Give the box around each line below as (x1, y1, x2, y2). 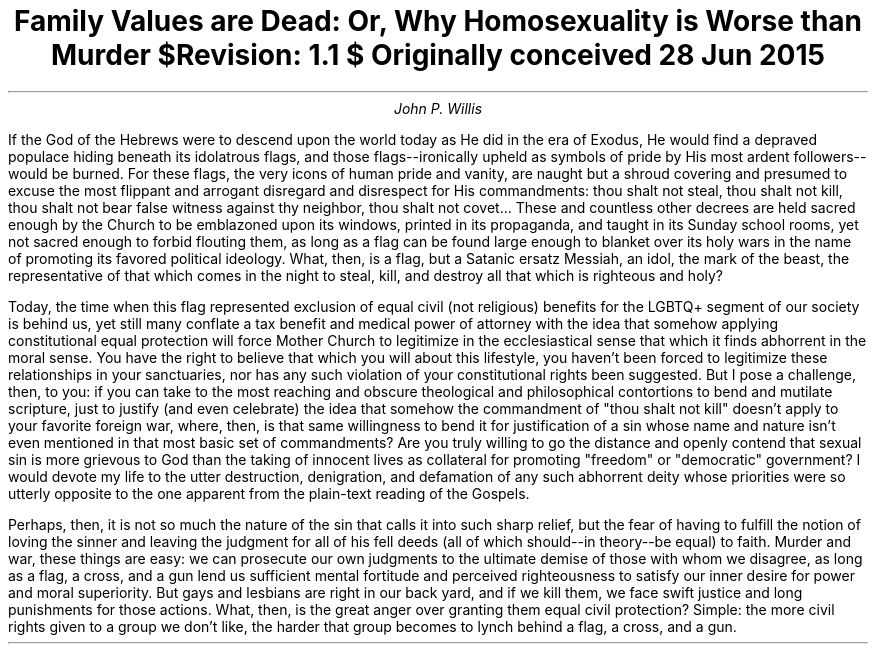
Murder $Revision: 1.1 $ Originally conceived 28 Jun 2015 (51, 38, 825, 72)
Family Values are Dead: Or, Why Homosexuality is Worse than (13, 4, 863, 38)
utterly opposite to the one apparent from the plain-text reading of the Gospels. (8, 484, 530, 502)
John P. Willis (393, 99, 483, 117)
